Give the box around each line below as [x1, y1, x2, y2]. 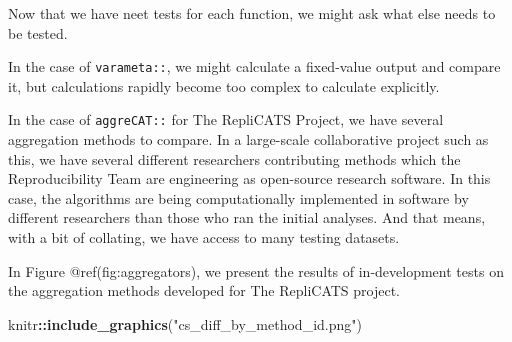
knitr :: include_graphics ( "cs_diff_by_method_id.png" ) [8, 313, 362, 334]
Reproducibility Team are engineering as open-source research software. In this [8, 168, 491, 189]
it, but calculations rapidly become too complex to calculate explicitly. [8, 75, 440, 96]
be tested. [8, 22, 68, 43]
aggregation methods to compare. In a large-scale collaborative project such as [8, 129, 489, 150]
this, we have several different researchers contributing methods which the [8, 148, 461, 169]
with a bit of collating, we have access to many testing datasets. [8, 227, 400, 248]
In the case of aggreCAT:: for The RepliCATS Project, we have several [8, 109, 444, 130]
